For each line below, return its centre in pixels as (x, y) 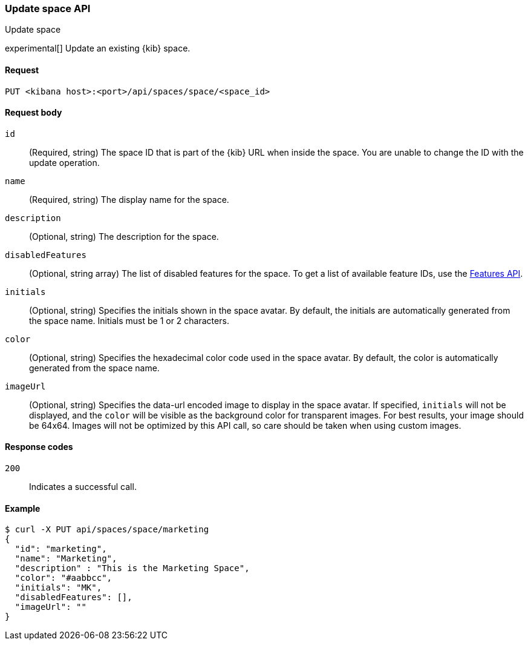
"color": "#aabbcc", (64, 578)
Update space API (48, 8)
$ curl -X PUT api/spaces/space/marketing (107, 530)
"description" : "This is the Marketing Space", (132, 568)
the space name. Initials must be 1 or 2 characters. (129, 320)
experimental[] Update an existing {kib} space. (98, 48)
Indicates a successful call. (83, 487)
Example (23, 508)
